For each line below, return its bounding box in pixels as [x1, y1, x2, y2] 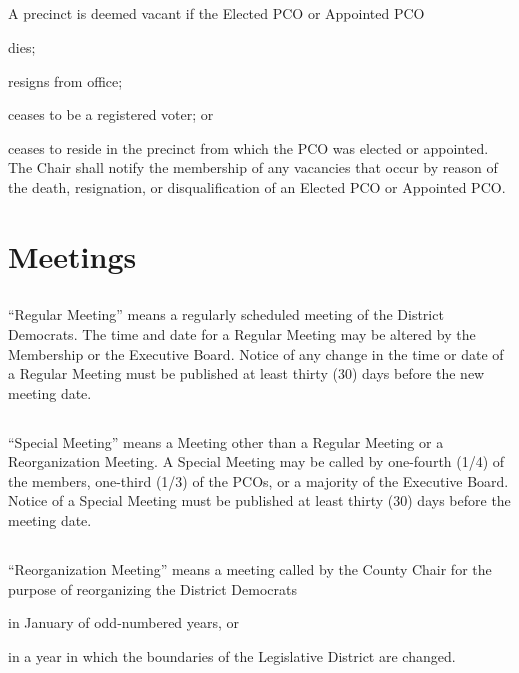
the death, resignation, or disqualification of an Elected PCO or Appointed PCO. [8, 176, 506, 197]
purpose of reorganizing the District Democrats [8, 578, 297, 599]
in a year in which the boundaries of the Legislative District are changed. [8, 645, 456, 666]
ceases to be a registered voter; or [8, 104, 214, 125]
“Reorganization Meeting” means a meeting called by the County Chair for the [8, 559, 492, 580]
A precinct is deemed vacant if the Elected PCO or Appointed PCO [8, 3, 425, 24]
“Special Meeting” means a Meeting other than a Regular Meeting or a [8, 431, 444, 452]
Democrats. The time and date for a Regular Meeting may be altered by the [8, 323, 476, 344]
